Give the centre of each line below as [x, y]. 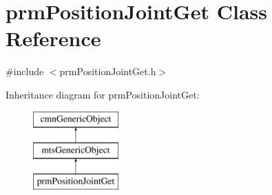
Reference [53, 38]
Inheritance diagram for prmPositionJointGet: [103, 94]
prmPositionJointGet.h [108, 71]
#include [25, 71]
